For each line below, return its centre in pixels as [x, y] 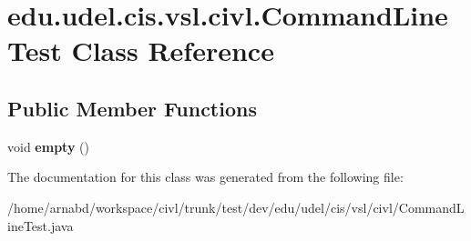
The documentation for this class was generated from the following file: [205, 177]
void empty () [48, 146]
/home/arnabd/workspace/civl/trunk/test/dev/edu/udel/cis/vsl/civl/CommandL [236, 207]
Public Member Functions [132, 108]
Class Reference [173, 50]
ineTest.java [41, 225]
